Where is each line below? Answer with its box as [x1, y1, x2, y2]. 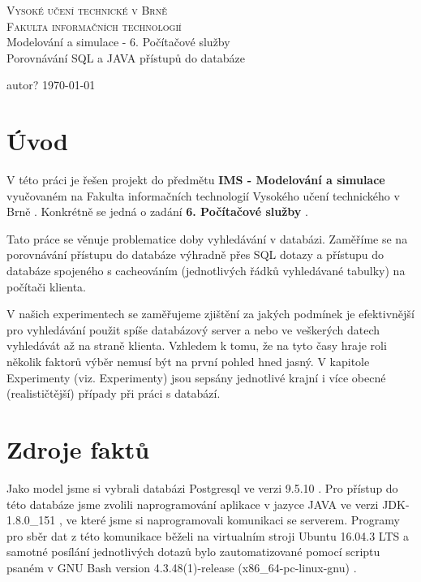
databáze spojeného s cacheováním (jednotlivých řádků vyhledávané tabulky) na [6, 262, 406, 279]
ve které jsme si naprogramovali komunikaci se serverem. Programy [66, 511, 400, 528]
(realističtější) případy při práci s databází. [6, 385, 221, 402]
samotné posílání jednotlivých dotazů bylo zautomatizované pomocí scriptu [6, 543, 380, 560]
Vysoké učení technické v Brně [6, 2, 167, 18]
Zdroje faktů [6, 433, 150, 465]
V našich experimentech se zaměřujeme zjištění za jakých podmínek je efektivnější [6, 305, 415, 322]
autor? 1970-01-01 [6, 76, 96, 93]
